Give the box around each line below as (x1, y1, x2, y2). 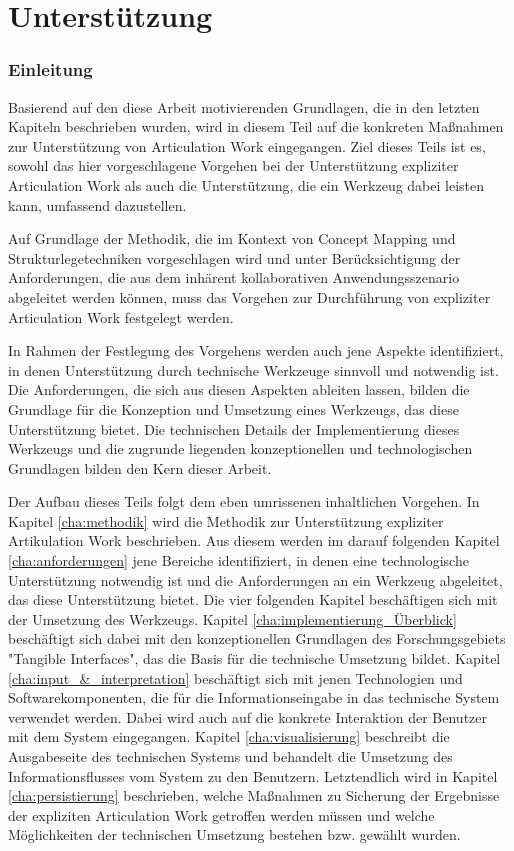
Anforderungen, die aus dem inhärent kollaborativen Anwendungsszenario (8, 267, 460, 288)
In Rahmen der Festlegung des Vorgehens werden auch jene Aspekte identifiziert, (8, 340, 504, 361)
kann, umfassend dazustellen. (8, 194, 187, 215)
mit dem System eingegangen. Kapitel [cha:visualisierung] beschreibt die (8, 726, 450, 747)
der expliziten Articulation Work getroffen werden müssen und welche (8, 804, 435, 825)
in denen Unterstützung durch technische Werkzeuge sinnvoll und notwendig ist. (8, 359, 499, 380)
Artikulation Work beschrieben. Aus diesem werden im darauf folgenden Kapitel (8, 530, 500, 551)
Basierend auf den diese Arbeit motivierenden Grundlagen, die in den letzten (8, 96, 480, 117)
